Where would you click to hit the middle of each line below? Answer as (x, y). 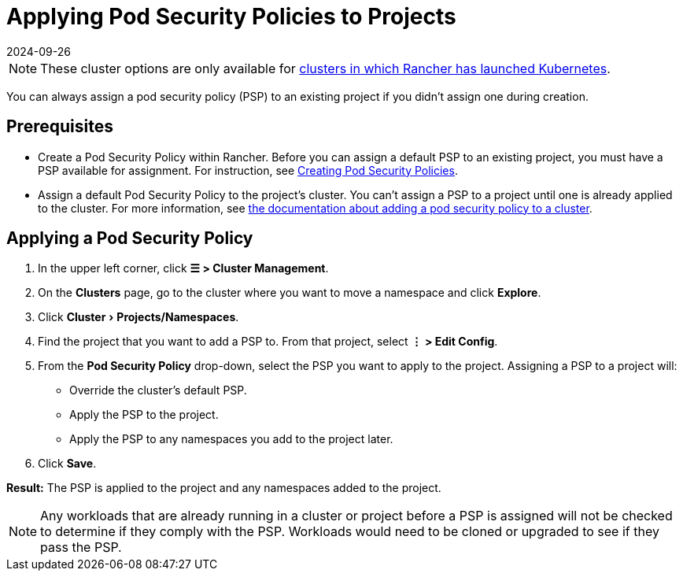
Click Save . (67, 464)
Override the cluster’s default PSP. (158, 390)
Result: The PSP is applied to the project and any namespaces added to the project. (224, 488)
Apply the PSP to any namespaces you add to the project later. (231, 439)
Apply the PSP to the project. (144, 415)
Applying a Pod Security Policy (130, 239)
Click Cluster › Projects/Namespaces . (138, 317)
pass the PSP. (81, 547)
